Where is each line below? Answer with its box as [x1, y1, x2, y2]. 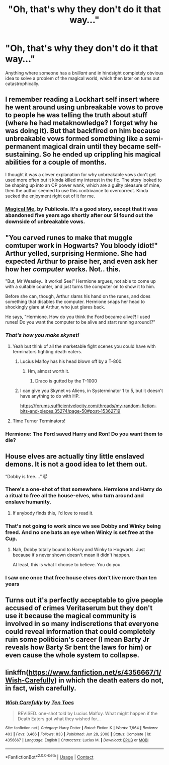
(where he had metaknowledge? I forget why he [5, 119, 158, 127]
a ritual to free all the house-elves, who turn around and [5, 492, 144, 499]
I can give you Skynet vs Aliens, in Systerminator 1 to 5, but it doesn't [20, 388, 163, 394]
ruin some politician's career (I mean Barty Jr [5, 635, 149, 644]
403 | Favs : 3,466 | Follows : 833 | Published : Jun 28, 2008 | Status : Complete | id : [5, 731, 152, 737]
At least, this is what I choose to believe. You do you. [12, 562, 122, 568]
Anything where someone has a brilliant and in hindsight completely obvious [5, 69, 163, 76]
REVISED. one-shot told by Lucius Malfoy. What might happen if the [17, 711, 158, 717]
